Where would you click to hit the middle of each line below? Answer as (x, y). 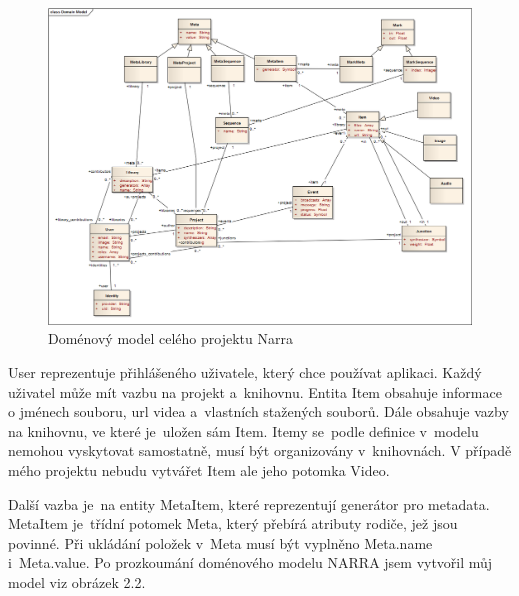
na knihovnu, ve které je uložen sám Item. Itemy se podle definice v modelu (243, 430)
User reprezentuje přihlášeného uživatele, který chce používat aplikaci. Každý (245, 371)
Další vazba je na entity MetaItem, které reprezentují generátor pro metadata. (249, 503)
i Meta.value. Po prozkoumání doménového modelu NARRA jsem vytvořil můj (250, 562)
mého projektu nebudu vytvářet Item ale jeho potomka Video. (199, 469)
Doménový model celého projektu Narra (170, 338)
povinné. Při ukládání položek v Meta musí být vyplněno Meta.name (220, 542)
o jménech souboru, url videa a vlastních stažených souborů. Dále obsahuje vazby (258, 411)
